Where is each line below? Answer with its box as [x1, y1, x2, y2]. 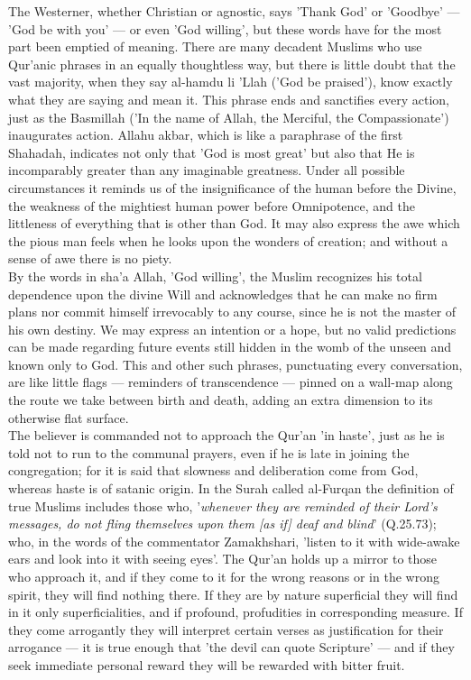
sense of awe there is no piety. [8, 249, 172, 268]
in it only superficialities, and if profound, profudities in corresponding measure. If [8, 602, 463, 621]
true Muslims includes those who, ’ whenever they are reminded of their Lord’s [8, 496, 438, 515]
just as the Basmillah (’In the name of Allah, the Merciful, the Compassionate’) [8, 107, 449, 126]
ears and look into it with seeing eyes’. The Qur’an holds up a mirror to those [8, 549, 438, 568]
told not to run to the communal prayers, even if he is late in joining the [8, 443, 410, 462]
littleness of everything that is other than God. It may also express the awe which [8, 214, 460, 233]
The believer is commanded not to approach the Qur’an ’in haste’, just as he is [8, 426, 445, 445]
